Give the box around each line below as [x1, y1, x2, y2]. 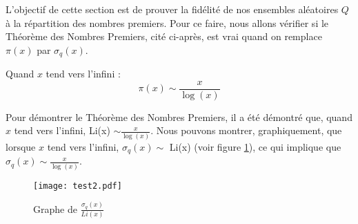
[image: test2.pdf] [33, 180, 122, 191]
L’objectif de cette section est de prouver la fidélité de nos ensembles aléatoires [6, 2, 339, 16]
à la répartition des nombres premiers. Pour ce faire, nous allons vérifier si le [6, 15, 329, 30]
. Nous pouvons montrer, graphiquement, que [150, 123, 342, 138]
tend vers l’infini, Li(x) [14, 123, 110, 138]
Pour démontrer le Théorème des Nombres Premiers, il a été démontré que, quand [6, 109, 352, 124]
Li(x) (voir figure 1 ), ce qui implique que [169, 139, 341, 153]
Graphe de [33, 201, 77, 216]
